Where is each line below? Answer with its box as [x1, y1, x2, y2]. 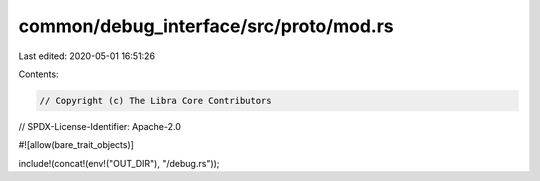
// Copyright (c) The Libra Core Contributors [39, 95, 272, 106]
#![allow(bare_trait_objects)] [18, 139, 135, 151]
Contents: [18, 68, 59, 80]
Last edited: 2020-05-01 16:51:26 [18, 50, 155, 62]
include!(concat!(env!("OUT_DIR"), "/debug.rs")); [18, 157, 220, 169]
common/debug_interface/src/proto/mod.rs [18, 15, 394, 37]
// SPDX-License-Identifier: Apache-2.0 [18, 120, 182, 132]
